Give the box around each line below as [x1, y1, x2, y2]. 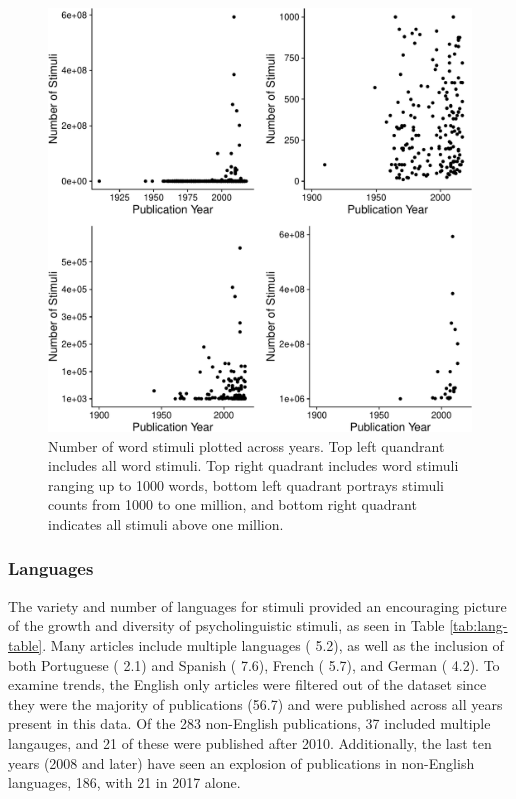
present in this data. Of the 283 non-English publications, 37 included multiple [8, 713, 491, 734]
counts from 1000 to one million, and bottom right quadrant [48, 494, 417, 515]
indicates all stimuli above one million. [48, 513, 284, 534]
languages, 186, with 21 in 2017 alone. [8, 772, 241, 793]
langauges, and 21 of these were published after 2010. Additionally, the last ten [8, 732, 492, 753]
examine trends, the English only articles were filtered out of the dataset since [8, 674, 487, 695]
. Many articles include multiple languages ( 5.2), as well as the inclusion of [42, 634, 504, 655]
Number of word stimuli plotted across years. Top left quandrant [48, 435, 445, 456]
